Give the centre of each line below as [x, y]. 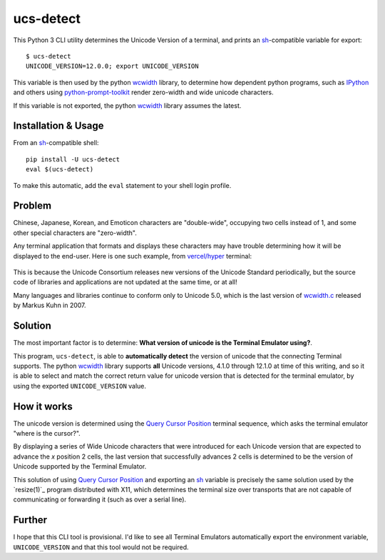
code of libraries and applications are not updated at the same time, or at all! [125, 282]
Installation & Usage [58, 126]
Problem [32, 206]
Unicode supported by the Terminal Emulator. [80, 466]
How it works [43, 406]
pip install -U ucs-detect [73, 159]
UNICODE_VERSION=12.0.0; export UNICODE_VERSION [112, 66]
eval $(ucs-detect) [60, 169]
